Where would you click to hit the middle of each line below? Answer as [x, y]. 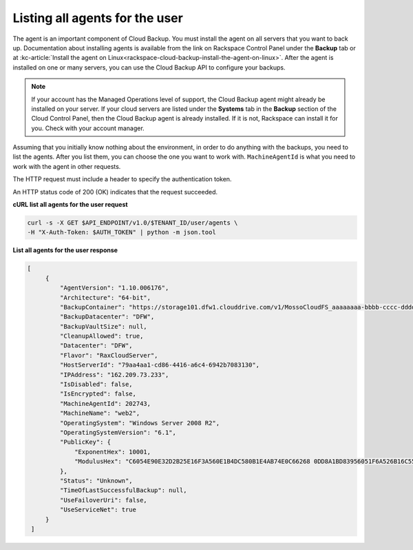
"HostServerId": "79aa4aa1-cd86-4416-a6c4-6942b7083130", [160, 365]
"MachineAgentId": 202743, [105, 404]
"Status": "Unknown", [96, 480]
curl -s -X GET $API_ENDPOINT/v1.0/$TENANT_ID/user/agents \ [133, 223]
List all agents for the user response [65, 250]
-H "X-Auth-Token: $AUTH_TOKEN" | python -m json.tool [121, 232]
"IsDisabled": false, [96, 385]
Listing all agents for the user [98, 18]
